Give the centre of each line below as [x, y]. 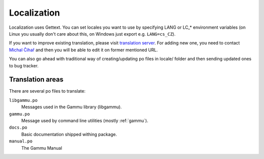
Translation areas [36, 80]
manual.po [21, 141]
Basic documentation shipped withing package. [69, 134]
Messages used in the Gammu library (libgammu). [72, 107]
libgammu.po [23, 100]
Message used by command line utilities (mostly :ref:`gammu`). [85, 120]
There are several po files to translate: [47, 91]
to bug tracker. [24, 65]
